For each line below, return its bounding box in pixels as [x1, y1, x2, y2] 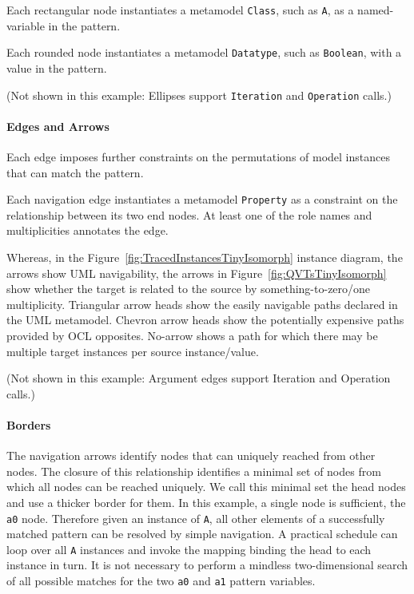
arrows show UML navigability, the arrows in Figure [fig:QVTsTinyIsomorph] [6, 264, 387, 281]
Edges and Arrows [6, 117, 109, 134]
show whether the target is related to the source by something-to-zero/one [6, 280, 371, 297]
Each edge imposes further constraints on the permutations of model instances [6, 148, 390, 164]
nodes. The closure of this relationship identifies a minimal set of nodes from [6, 462, 381, 479]
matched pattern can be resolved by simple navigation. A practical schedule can [6, 525, 398, 542]
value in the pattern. [6, 59, 107, 76]
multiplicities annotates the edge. [6, 222, 169, 239]
